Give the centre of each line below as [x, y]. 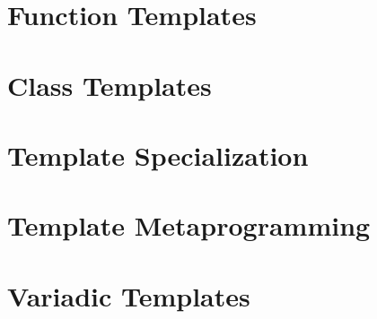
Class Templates [110, 85]
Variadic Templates [129, 295]
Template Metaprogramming [189, 225]
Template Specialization [158, 155]
